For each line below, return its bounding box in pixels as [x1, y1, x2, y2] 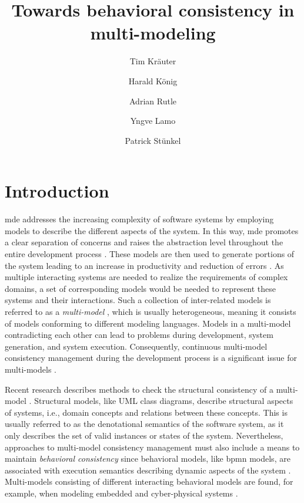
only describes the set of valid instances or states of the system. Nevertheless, [5, 429, 283, 441]
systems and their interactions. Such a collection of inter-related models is [5, 294, 271, 306]
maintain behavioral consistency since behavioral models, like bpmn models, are [5, 452, 290, 465]
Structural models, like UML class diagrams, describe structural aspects [34, 394, 293, 407]
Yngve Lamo [130, 114, 176, 127]
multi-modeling [90, 21, 216, 45]
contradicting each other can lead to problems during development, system [5, 328, 273, 341]
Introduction [5, 179, 109, 203]
